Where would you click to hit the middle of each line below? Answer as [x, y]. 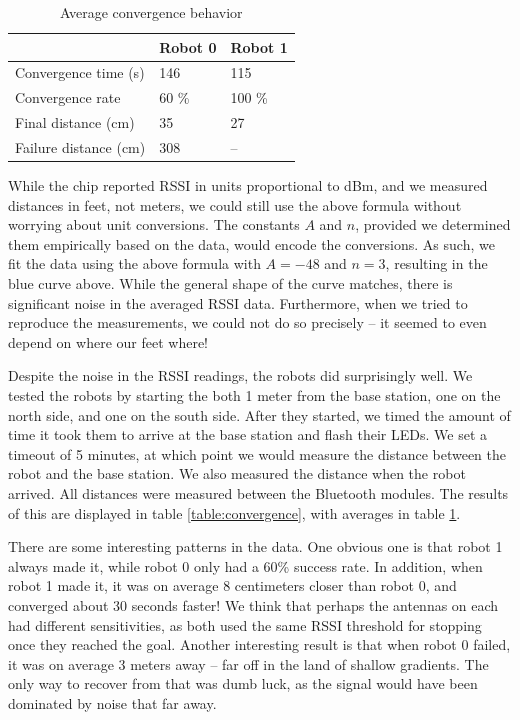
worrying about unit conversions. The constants [154, 224]
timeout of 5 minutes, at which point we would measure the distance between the [257, 453]
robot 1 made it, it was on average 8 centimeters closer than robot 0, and [232, 585]
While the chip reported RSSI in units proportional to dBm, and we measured [248, 185]
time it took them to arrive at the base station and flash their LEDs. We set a [247, 434]
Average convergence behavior [151, 12]
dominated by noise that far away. [112, 702]
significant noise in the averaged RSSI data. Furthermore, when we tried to [238, 302]
